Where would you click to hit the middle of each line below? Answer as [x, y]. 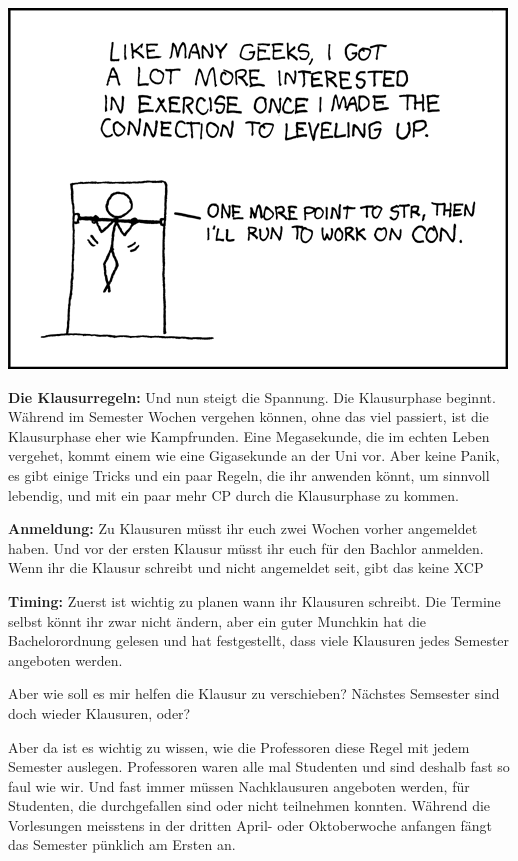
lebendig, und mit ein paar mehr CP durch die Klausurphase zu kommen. [233, 494]
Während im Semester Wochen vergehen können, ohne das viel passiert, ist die [248, 416]
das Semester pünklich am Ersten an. [122, 844]
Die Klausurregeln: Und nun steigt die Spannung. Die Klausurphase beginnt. [252, 396]
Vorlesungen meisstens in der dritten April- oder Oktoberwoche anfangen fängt [250, 824]
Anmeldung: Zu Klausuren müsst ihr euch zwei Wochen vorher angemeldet [243, 528]
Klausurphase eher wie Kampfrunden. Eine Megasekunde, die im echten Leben [249, 435]
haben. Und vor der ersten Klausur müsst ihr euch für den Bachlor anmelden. [246, 547]
